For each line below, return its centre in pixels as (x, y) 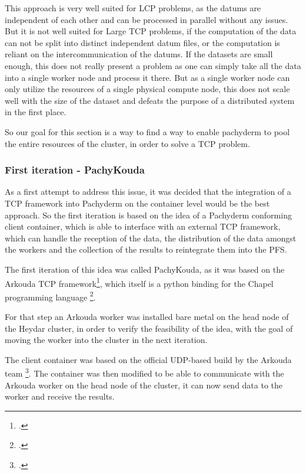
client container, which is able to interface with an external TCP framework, (143, 226)
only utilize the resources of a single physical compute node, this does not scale (147, 89)
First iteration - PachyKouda (75, 170)
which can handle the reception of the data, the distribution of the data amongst (151, 238)
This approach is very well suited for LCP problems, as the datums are (133, 8)
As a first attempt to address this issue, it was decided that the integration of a (148, 192)
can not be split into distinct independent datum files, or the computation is (142, 42)
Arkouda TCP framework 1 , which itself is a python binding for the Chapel (139, 282)
